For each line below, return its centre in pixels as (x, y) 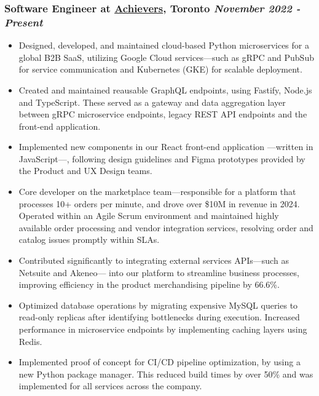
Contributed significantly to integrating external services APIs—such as (154, 260)
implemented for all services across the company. (110, 386)
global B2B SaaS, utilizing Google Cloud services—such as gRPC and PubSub (166, 57)
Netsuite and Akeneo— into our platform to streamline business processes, (159, 272)
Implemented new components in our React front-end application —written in (166, 147)
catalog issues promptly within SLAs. (89, 240)
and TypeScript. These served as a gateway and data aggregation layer (152, 102)
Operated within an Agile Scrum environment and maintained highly (149, 216)
